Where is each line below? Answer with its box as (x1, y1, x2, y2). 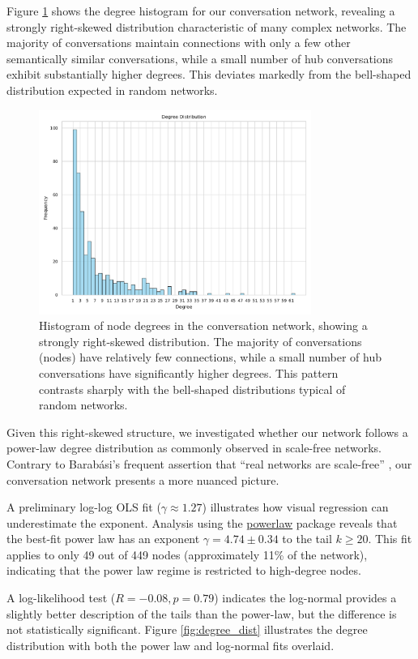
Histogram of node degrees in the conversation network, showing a (39, 317, 368, 334)
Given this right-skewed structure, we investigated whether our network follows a (6, 423, 408, 440)
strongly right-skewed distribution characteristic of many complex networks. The (6, 18, 407, 35)
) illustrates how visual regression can (202, 499, 389, 516)
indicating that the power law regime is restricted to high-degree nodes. (6, 562, 361, 579)
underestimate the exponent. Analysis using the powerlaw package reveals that (6, 514, 398, 531)
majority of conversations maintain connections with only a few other (6, 34, 351, 51)
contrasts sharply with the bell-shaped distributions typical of (39, 380, 346, 397)
